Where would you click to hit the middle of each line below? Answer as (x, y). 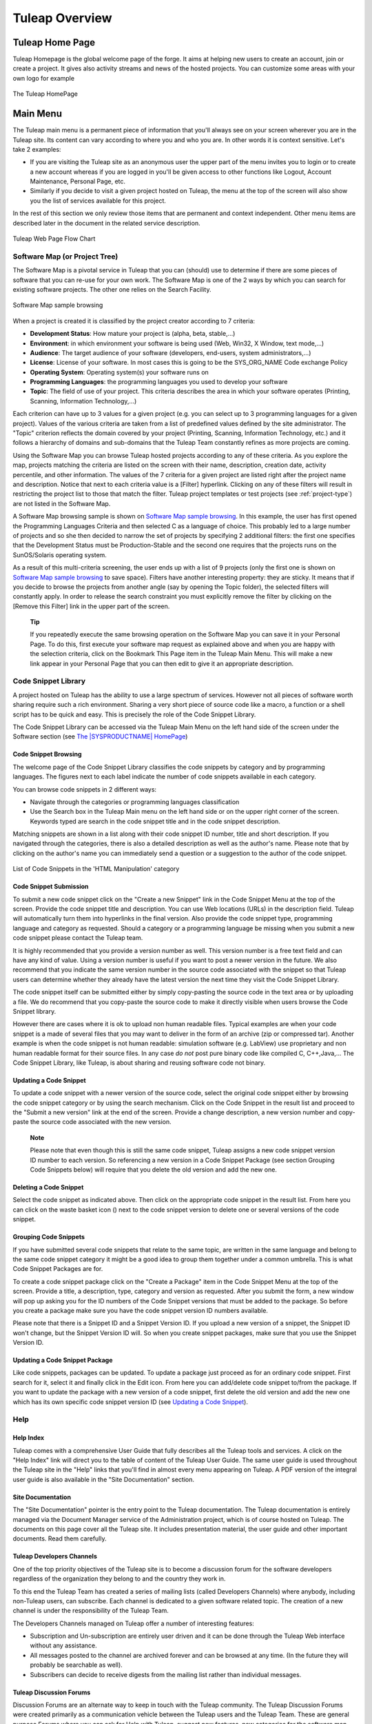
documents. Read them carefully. (60, 1538)
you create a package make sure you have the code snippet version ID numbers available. (141, 1310)
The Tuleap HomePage (45, 94)
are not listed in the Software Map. (62, 503)
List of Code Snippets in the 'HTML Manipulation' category (96, 869)
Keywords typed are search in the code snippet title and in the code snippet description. (155, 821)
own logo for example (44, 78)
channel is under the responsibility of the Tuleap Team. (91, 1611)
